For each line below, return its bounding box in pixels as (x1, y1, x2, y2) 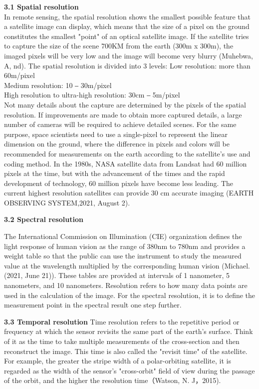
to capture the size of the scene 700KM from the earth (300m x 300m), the (4, 40, 234, 51)
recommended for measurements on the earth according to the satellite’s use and (4, 148, 251, 158)
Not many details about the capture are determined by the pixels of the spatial (4, 99, 246, 109)
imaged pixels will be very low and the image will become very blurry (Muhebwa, (4, 50, 253, 60)
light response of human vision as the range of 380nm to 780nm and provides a (4, 240, 246, 251)
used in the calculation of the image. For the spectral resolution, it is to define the (4, 289, 256, 300)
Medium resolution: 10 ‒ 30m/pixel (4, 79, 112, 90)
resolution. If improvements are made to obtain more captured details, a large (4, 109, 242, 119)
